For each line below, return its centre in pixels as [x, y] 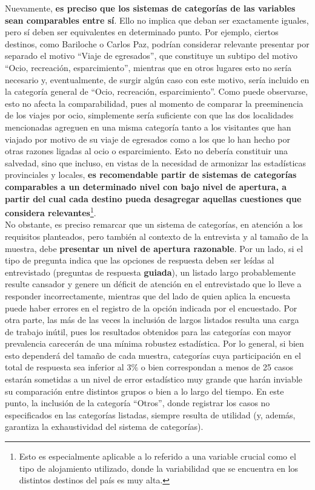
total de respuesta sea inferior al [65, 367]
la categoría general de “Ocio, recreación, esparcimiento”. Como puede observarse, [157, 91]
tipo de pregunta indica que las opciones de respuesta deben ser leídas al [140, 260]
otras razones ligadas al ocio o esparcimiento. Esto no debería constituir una [147, 151]
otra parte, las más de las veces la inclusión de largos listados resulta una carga [152, 320]
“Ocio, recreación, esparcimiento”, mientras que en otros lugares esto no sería [148, 67]
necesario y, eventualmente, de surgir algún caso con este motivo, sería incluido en [157, 79]
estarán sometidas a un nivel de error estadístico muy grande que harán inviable [154, 379]
